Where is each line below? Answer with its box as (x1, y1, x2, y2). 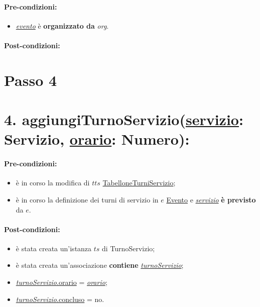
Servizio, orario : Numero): (4, 129, 190, 149)
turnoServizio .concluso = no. (16, 293, 104, 304)
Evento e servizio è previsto (166, 194, 256, 204)
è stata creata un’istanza (16, 243, 92, 253)
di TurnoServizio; (102, 243, 155, 253)
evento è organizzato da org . (16, 20, 109, 31)
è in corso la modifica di (16, 177, 90, 188)
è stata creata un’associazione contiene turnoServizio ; (16, 260, 184, 270)
